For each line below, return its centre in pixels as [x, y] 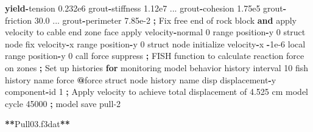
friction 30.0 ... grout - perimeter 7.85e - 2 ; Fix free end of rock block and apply [151, 20]
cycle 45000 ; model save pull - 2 [63, 103]
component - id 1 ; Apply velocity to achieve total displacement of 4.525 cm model [156, 92]
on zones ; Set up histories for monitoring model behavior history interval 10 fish [156, 67]
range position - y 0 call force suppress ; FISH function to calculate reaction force [155, 56]
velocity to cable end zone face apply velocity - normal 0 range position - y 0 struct [155, 32]
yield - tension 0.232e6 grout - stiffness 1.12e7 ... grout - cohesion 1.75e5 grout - [146, 8]
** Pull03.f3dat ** [37, 124]
